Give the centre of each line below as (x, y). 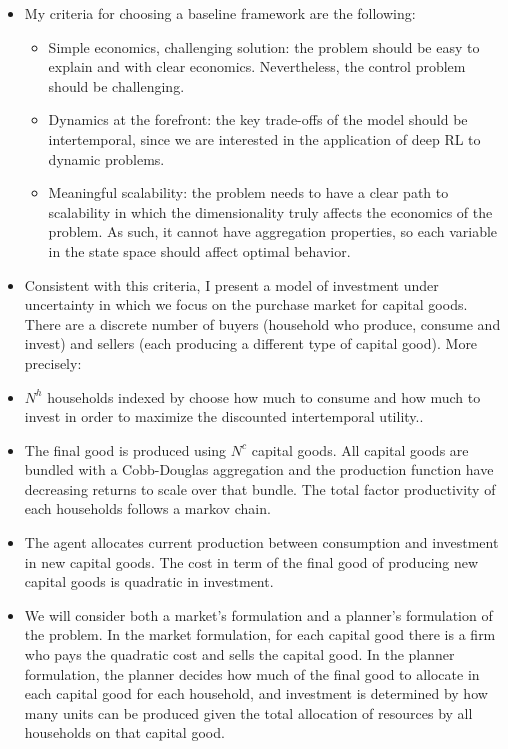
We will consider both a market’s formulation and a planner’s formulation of (258, 614)
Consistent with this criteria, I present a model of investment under (231, 284)
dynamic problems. (106, 158)
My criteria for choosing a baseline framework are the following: (220, 13)
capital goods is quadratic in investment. (149, 581)
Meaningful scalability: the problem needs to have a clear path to (248, 192)
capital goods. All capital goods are (360, 449)
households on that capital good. (124, 732)
